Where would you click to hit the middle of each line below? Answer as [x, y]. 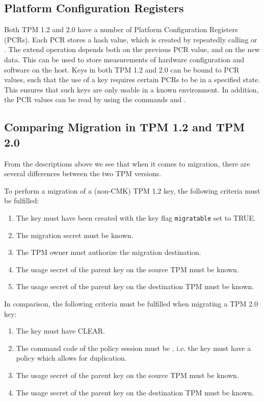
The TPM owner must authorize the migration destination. [109, 252]
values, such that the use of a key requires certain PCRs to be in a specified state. [132, 79]
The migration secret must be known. [75, 235]
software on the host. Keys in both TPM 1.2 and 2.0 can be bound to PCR [122, 69]
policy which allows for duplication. [71, 358]
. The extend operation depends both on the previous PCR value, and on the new [132, 49]
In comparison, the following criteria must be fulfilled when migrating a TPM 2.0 [131, 303]
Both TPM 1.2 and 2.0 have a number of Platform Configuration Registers [121, 29]
